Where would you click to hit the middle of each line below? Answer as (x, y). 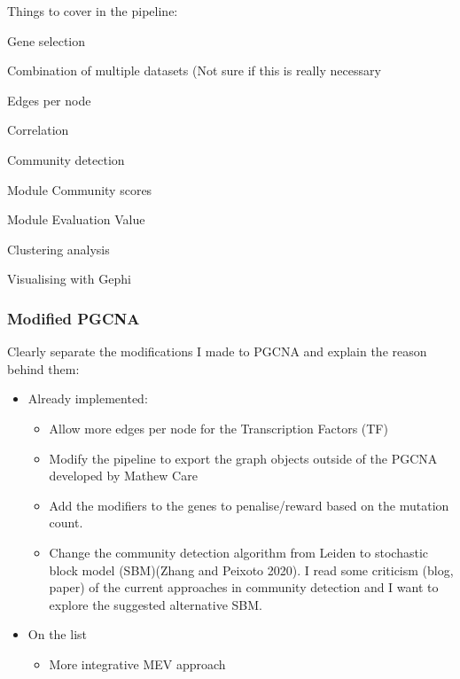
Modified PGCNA (74, 318)
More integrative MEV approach (137, 663)
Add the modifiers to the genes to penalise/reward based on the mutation (249, 505)
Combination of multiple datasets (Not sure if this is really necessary (194, 70)
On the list (57, 634)
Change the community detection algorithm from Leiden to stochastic (238, 552)
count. (66, 523)
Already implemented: (88, 398)
